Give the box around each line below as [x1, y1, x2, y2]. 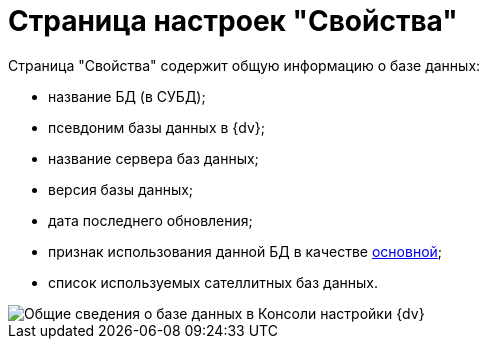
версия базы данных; [48, 180, 194, 198]
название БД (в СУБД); [48, 87, 206, 105]
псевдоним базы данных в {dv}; [48, 118, 265, 136]
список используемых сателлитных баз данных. [48, 273, 378, 291]
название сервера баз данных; [48, 149, 259, 167]
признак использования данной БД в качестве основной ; [48, 242, 443, 260]
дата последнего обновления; [48, 211, 253, 229]
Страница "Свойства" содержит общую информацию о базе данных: [8, 56, 481, 74]
